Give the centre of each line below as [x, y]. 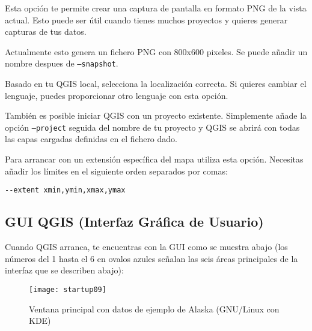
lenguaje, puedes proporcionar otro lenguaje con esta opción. [117, 95]
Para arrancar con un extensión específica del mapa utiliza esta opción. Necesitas [154, 159]
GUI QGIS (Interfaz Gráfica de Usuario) [134, 222]
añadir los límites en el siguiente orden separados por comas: [116, 171]
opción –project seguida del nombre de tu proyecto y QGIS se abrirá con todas [152, 127]
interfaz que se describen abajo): [64, 270]
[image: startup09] [68, 289]
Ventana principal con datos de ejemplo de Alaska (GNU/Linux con [154, 309]
